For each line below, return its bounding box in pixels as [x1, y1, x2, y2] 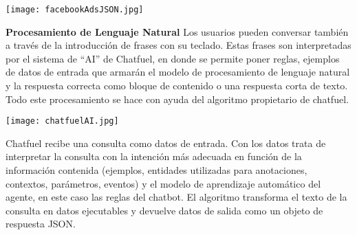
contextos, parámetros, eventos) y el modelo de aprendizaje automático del [6, 176, 321, 190]
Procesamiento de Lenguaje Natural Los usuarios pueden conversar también [6, 24, 349, 38]
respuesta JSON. [6, 216, 76, 231]
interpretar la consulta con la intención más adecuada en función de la [6, 149, 302, 164]
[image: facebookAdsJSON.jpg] [6, 5, 144, 14]
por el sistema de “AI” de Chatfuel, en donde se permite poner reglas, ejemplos [6, 51, 340, 65]
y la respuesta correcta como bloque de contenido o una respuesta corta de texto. [6, 78, 348, 93]
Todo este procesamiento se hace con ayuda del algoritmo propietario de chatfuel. [6, 91, 349, 106]
